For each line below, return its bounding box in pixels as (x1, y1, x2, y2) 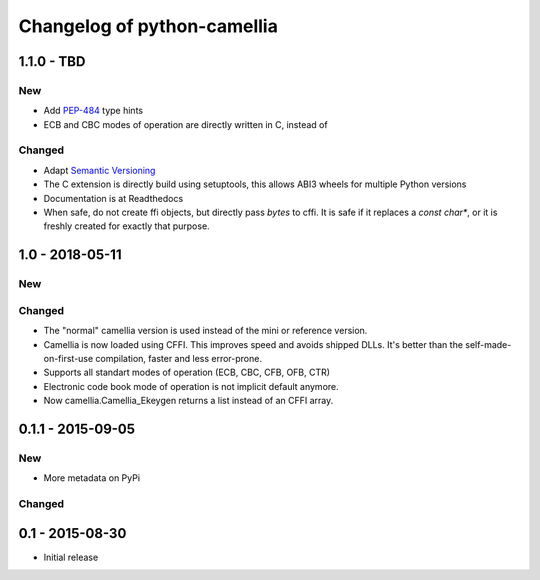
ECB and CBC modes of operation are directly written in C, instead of (43, 118, 329, 130)
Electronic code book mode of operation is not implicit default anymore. (43, 380, 339, 392)
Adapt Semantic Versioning (43, 164, 156, 176)
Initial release (43, 551, 99, 563)
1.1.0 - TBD (18, 53, 86, 70)
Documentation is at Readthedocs (43, 192, 184, 204)
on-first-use (43, 352, 94, 364)
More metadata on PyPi (43, 472, 140, 484)
